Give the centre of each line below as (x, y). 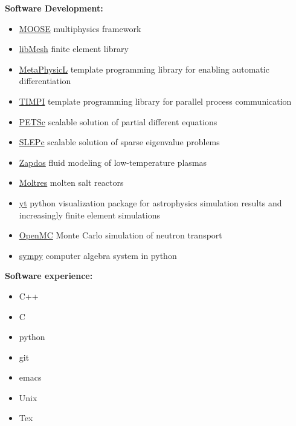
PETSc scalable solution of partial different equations (118, 121)
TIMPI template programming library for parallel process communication (155, 101)
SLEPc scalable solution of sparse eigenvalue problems (119, 142)
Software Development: (54, 8)
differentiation (45, 81)
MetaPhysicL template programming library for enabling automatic (144, 69)
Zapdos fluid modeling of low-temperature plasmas (113, 162)
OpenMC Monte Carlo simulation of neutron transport (121, 235)
